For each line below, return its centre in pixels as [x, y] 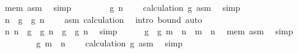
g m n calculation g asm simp [110, 42]
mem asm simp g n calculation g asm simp [122, 7]
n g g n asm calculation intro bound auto [103, 19]
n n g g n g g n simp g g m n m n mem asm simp [149, 31]
